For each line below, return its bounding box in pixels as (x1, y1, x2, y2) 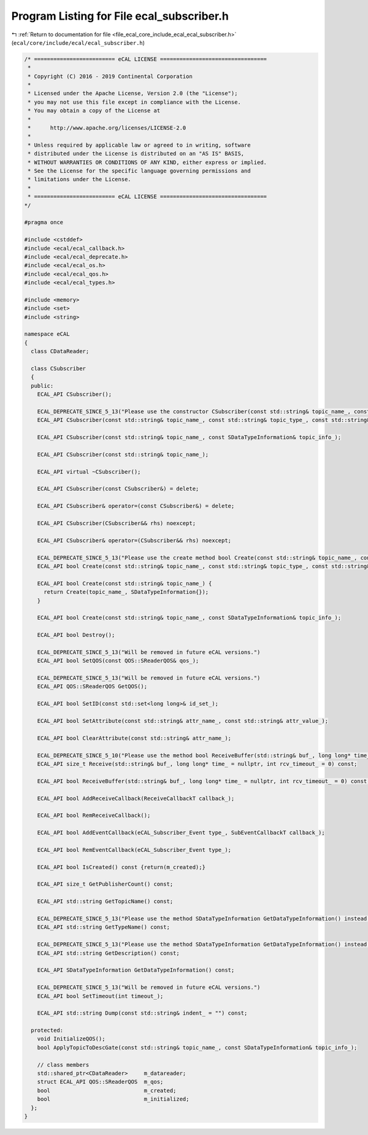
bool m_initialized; (37, 1096, 190, 1102)
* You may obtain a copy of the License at (28, 107, 161, 114)
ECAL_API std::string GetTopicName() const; (37, 898, 174, 905)
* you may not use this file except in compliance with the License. (28, 98, 242, 106)
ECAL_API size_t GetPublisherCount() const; (37, 881, 174, 887)
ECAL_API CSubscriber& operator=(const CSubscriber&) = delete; (37, 502, 235, 510)
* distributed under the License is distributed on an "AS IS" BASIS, (28, 150, 245, 157)
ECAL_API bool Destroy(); (37, 631, 115, 639)
